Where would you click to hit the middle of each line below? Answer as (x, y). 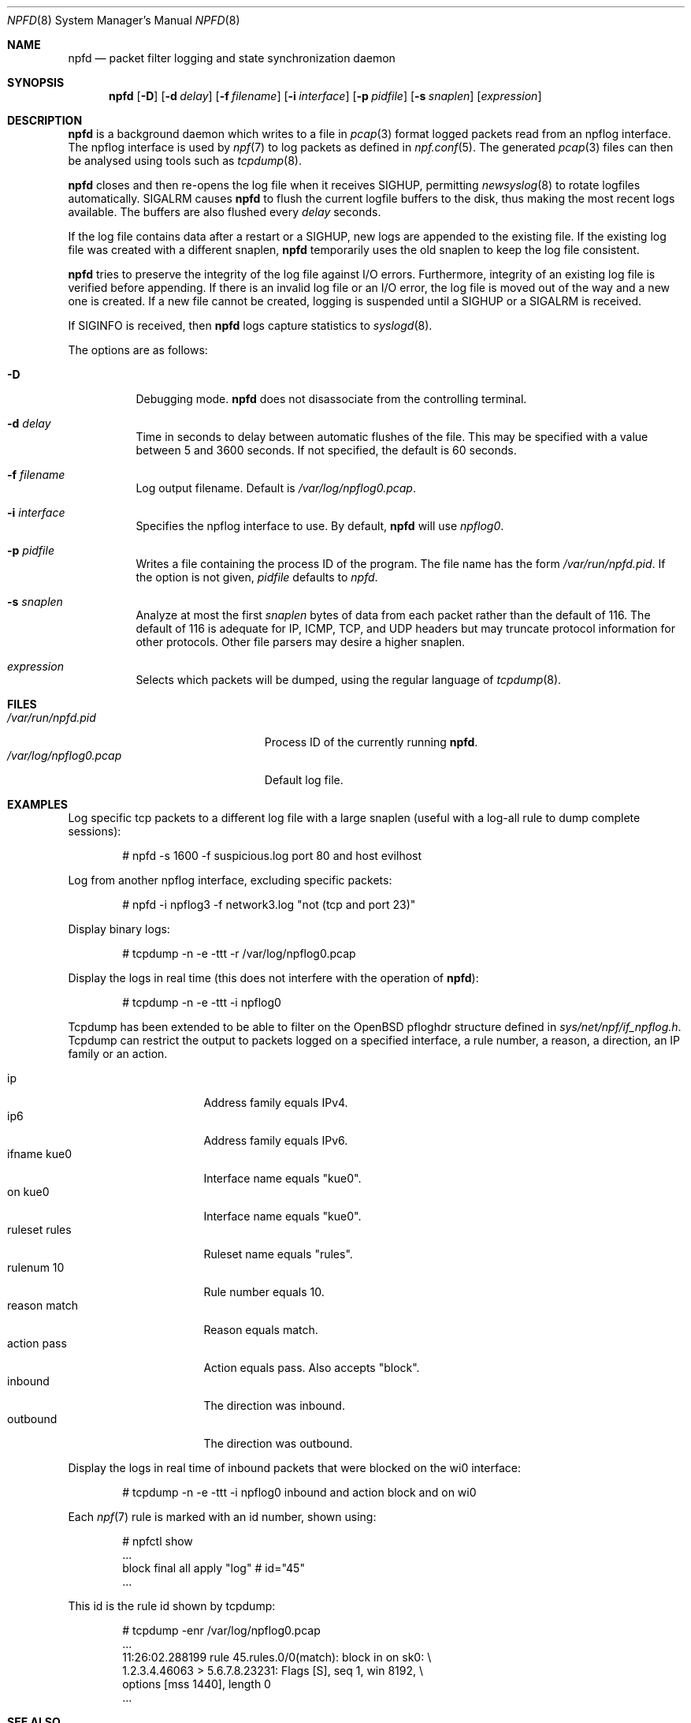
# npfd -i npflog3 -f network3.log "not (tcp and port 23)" (269, 904)
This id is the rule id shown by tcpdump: (172, 1606)
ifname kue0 (40, 1154)
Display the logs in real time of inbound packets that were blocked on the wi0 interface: (294, 1468)
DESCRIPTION (45, 120)
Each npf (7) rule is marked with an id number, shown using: (222, 1517)
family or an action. (118, 1054)
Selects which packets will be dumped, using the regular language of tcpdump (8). (349, 680)
